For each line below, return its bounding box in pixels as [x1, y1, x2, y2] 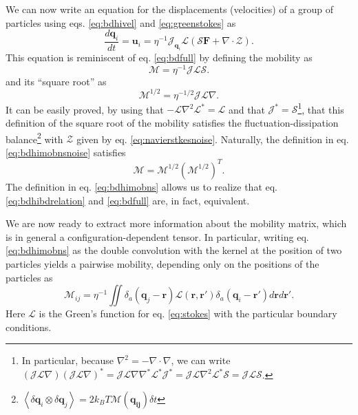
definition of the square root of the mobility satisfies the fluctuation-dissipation [6, 116, 339, 130]
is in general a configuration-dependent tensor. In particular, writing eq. [6, 229, 309, 244]
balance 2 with [6, 129, 63, 146]
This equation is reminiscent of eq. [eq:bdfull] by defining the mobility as [6, 50, 313, 65]
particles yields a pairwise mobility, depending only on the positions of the [6, 256, 319, 270]
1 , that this [297, 100, 344, 116]
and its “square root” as [6, 74, 107, 88]
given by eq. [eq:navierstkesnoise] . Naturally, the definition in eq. [76, 131, 349, 146]
